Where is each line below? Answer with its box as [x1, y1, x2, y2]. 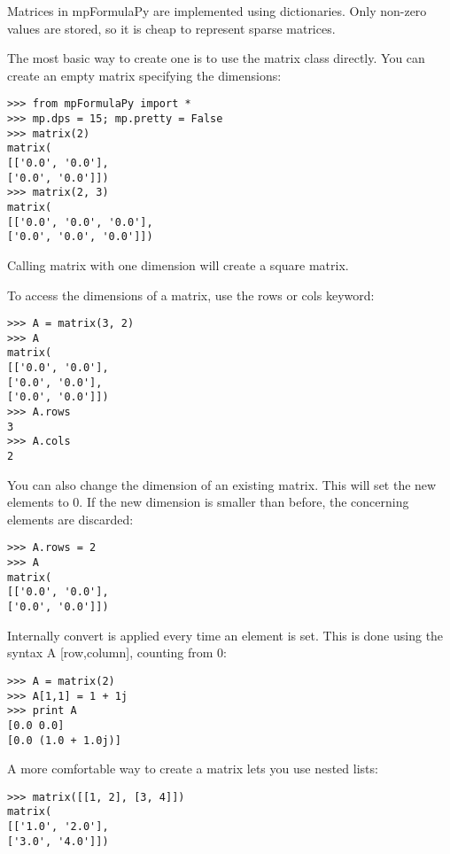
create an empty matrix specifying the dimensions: [7, 66, 282, 84]
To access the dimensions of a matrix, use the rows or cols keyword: [7, 285, 375, 304]
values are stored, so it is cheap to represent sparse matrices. [7, 19, 336, 37]
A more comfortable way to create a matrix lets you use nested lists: [7, 759, 378, 778]
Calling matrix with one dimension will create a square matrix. [7, 255, 349, 274]
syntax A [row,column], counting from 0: [7, 643, 227, 662]
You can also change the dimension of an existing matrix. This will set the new [7, 475, 437, 493]
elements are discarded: [7, 509, 134, 528]
